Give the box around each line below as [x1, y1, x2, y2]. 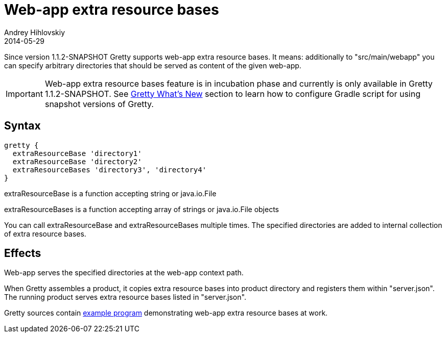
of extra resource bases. [4, 229, 86, 238]
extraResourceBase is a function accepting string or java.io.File [4, 189, 217, 198]
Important [6, 88, 43, 99]
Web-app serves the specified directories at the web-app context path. [4, 268, 244, 277]
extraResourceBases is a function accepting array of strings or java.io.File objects [4, 204, 279, 214]
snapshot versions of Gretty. [44, 98, 154, 109]
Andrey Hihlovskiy [4, 28, 65, 37]
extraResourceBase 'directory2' [12, 157, 142, 166]
